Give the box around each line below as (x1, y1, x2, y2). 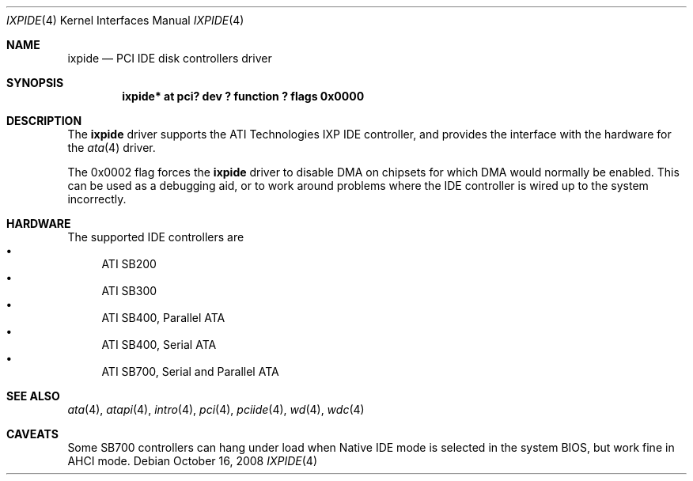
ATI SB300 (101, 284, 157, 297)
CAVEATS (6, 427, 59, 441)
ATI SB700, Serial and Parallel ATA (101, 365, 279, 378)
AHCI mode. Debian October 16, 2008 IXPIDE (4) (67, 454, 317, 468)
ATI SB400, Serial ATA (101, 338, 217, 351)
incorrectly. (67, 192, 127, 206)
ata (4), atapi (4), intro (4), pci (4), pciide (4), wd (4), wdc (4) (67, 403, 365, 416)
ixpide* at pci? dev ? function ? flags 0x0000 (122, 89, 365, 103)
